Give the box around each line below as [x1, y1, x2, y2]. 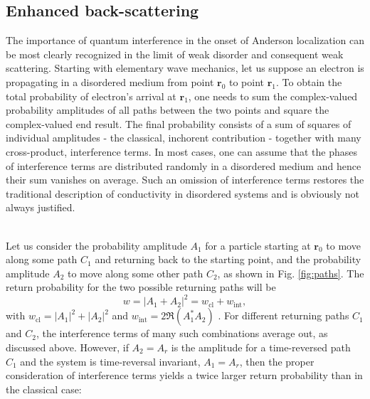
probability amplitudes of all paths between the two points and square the [6, 102, 329, 117]
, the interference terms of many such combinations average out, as [36, 326, 328, 341]
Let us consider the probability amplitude [6, 238, 187, 252]
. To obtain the [276, 74, 342, 89]
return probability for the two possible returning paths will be [6, 280, 276, 294]
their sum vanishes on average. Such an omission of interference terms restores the [6, 172, 364, 187]
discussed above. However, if [6, 339, 129, 354]
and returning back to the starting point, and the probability [95, 252, 361, 267]
